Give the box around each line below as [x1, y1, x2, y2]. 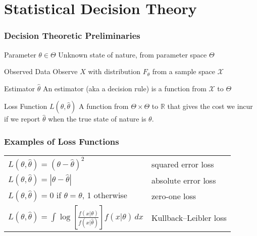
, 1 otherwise [82, 189, 127, 201]
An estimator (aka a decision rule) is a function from [42, 83, 207, 93]
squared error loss [151, 158, 214, 170]
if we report [4, 113, 40, 124]
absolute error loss [151, 174, 216, 186]
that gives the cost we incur [167, 101, 253, 111]
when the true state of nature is [48, 113, 146, 124]
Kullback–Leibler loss [151, 211, 227, 223]
